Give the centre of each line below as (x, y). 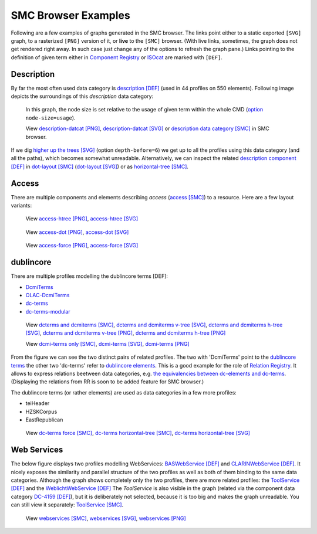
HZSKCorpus (41, 411)
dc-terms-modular (48, 311)
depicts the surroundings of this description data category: (82, 96)
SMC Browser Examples (70, 15)
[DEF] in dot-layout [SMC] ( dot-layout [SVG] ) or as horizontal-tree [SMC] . (100, 166)
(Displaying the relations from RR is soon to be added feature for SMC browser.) (107, 382)
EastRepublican (44, 420)
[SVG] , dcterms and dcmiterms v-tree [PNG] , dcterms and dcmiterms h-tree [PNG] (126, 333)
